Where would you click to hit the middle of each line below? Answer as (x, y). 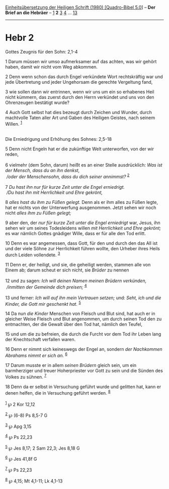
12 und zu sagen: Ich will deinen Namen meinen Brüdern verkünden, (76, 281)
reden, (12, 154)
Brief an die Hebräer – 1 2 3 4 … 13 (41, 13)
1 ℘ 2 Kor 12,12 (20, 404)
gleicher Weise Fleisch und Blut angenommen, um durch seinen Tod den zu (83, 319)
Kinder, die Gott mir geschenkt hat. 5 (43, 303)
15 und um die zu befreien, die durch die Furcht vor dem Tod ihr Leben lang (83, 334)
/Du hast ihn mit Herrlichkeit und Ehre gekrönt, (55, 193)
